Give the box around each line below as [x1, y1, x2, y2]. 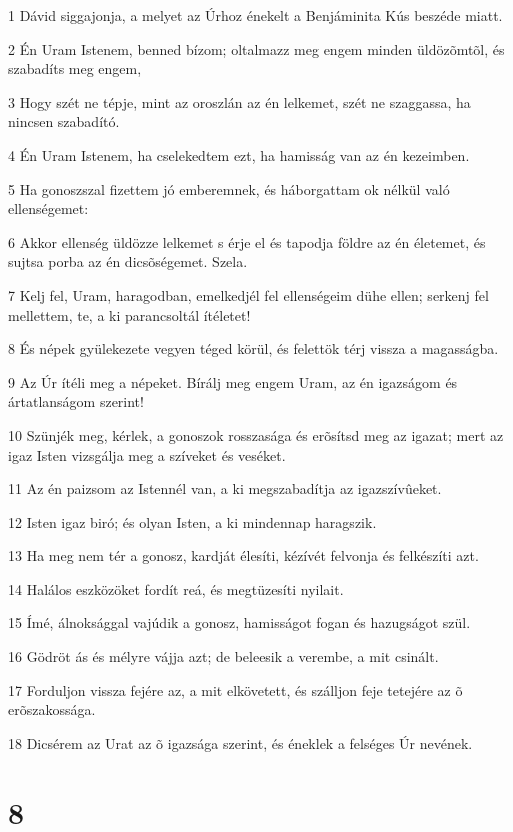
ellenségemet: [8, 198, 89, 219]
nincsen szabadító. [8, 111, 120, 132]
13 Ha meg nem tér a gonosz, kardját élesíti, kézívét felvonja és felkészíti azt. [8, 545, 479, 566]
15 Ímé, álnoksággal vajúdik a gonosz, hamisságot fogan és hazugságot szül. [8, 612, 471, 633]
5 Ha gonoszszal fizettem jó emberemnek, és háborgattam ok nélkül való [8, 178, 450, 199]
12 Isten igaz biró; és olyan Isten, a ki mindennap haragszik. [8, 511, 377, 532]
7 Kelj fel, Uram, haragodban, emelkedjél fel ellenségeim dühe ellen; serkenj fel [8, 284, 489, 305]
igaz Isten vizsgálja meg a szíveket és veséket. [8, 444, 286, 465]
